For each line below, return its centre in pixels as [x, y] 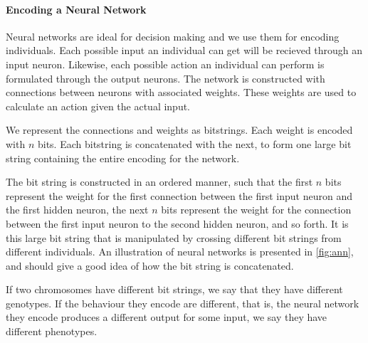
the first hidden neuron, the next [77, 210]
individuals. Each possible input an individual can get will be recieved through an [184, 50]
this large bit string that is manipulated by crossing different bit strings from [174, 237]
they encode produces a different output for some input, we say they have [167, 317]
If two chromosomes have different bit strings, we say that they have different [174, 289]
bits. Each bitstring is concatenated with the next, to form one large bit [194, 143]
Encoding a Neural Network [76, 9]
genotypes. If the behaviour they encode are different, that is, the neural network [183, 303]
